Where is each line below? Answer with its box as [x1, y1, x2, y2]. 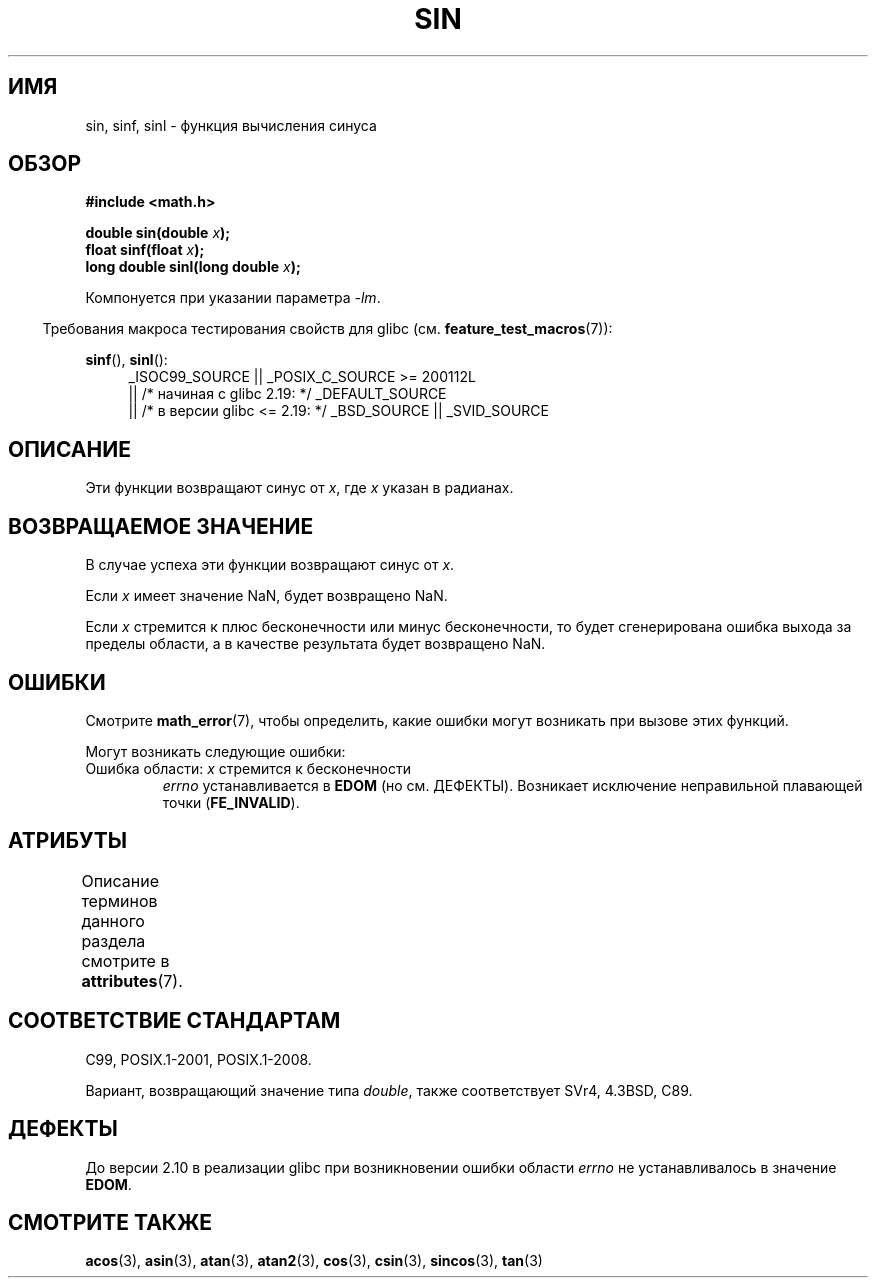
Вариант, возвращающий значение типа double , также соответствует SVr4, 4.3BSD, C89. [85, 1081, 693, 1099]
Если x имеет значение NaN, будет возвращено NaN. [85, 587, 448, 605]
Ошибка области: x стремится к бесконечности [85, 759, 411, 777]
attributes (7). [81, 970, 183, 991]
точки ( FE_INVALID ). [162, 793, 300, 811]
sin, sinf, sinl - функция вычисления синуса [85, 116, 377, 134]
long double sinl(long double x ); [85, 258, 301, 276]
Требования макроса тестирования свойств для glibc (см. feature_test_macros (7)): [42, 320, 613, 338]
